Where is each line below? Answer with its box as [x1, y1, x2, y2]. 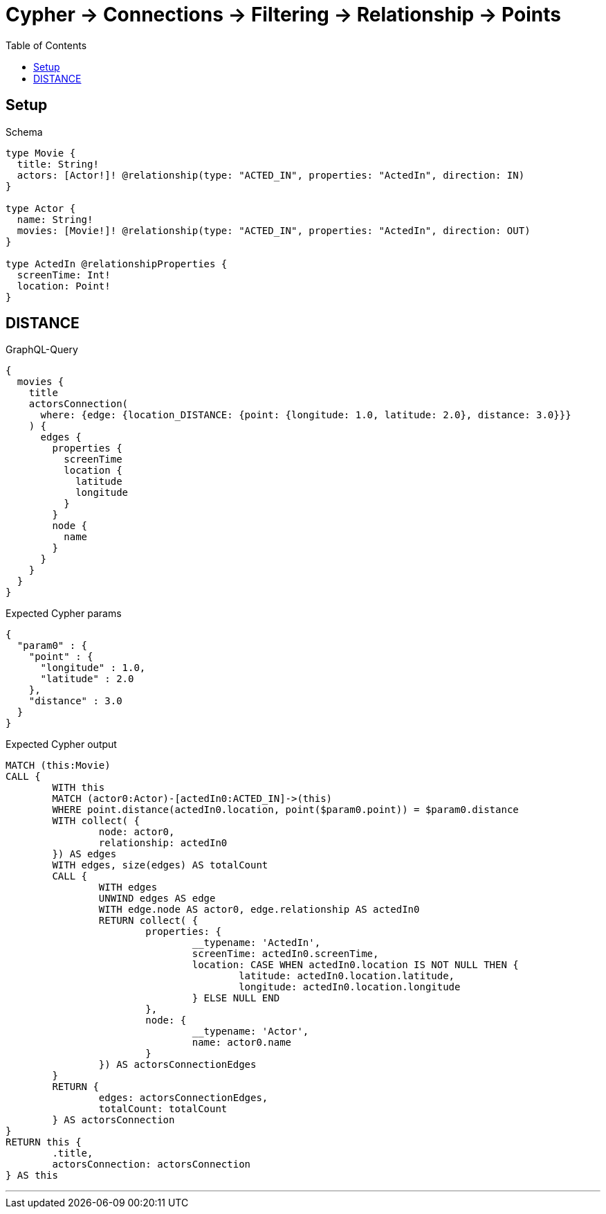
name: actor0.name [192, 1037, 292, 1048]
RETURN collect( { [98, 915, 199, 927]
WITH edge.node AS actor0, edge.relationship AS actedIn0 [98, 904, 420, 916]
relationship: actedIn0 [98, 837, 228, 849]
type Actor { [6, 202, 76, 214]
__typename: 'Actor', [192, 1026, 309, 1037]
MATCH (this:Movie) [6, 760, 111, 771]
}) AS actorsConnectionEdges [98, 1059, 257, 1071]
